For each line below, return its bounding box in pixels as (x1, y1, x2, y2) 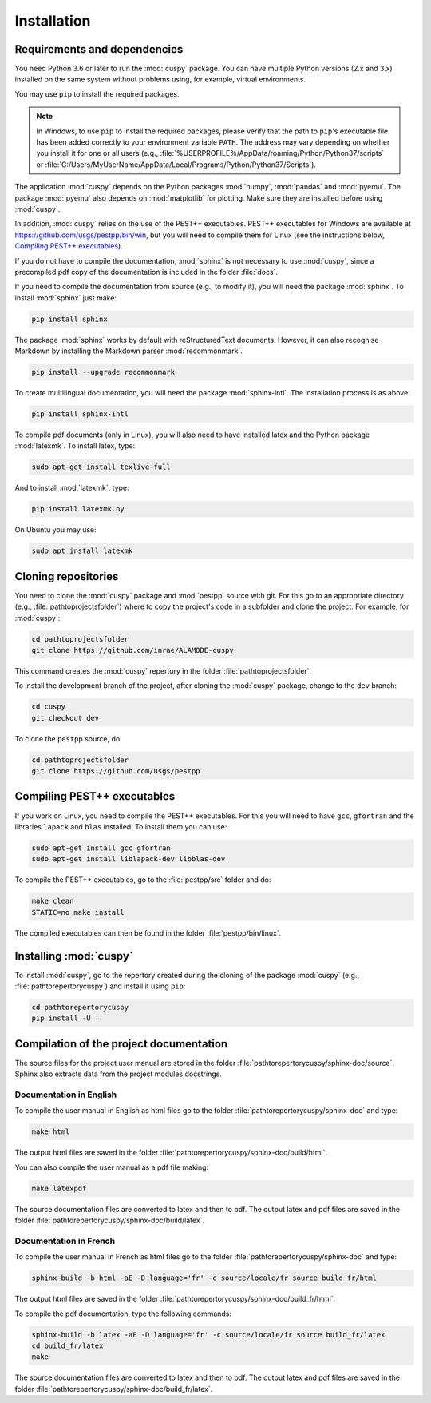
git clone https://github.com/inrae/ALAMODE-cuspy (31, 646, 235, 654)
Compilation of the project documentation (14, 1037, 228, 1051)
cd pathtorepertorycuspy (31, 1003, 129, 1012)
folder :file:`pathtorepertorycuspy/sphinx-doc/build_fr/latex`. (14, 1384, 213, 1393)
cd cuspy (31, 702, 66, 711)
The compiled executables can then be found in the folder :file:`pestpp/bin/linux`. (14, 928, 282, 938)
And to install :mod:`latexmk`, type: (14, 483, 129, 493)
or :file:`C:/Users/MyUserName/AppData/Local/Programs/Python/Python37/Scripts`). (36, 160, 317, 169)
